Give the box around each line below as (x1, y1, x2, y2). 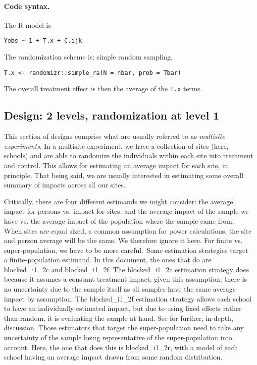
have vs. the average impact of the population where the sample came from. (4, 215, 234, 226)
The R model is (4, 19, 51, 30)
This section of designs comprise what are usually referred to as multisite (4, 131, 225, 141)
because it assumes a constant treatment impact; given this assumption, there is (4, 274, 247, 284)
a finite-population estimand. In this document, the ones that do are (4, 254, 211, 265)
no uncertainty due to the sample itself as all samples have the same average (4, 284, 236, 294)
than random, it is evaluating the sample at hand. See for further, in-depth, (4, 312, 233, 323)
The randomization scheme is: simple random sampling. (4, 52, 173, 62)
